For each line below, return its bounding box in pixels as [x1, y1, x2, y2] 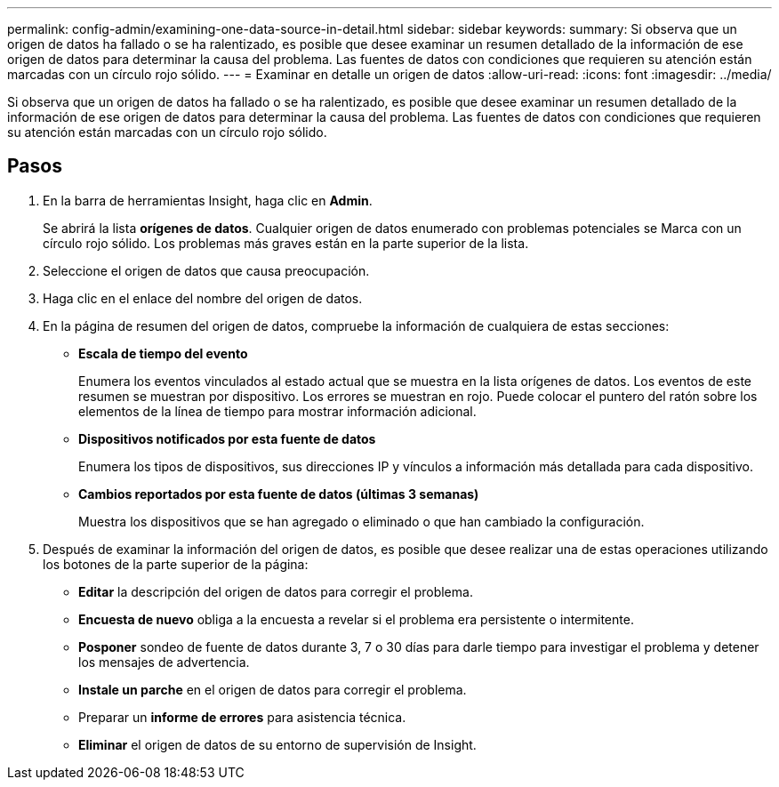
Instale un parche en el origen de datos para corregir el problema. [78, 681, 467, 697]
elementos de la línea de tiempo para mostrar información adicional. [78, 403, 477, 419]
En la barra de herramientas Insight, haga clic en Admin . [43, 192, 373, 208]
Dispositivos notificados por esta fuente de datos [78, 430, 376, 446]
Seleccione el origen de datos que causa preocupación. [43, 262, 370, 278]
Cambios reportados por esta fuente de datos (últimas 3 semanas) [78, 486, 479, 502]
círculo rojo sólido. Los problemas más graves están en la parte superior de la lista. [43, 235, 529, 251]
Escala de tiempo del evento [78, 345, 248, 361]
